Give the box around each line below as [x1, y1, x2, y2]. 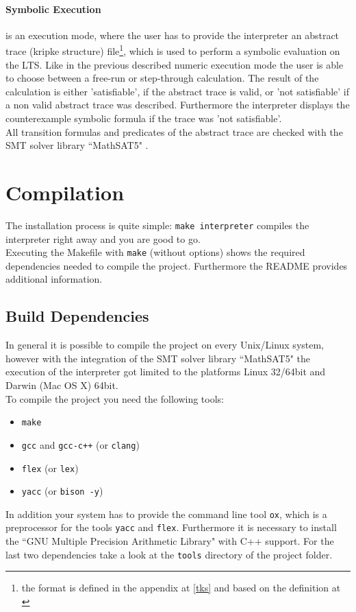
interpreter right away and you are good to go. [5, 231, 201, 246]
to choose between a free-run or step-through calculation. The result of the [5, 71, 319, 85]
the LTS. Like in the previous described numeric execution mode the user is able [5, 57, 344, 71]
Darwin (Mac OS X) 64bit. [5, 378, 118, 392]
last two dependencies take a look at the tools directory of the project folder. [5, 547, 333, 561]
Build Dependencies [5, 305, 149, 327]
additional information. [5, 272, 103, 286]
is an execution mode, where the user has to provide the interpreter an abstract [5, 27, 340, 42]
